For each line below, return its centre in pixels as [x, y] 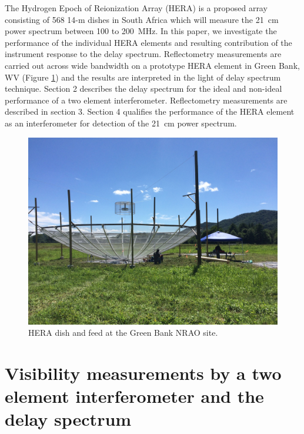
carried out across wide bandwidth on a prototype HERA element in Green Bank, [152, 65]
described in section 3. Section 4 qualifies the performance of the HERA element [150, 111]
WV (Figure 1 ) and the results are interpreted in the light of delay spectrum [143, 77]
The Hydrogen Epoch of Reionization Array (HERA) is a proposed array [136, 8]
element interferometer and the [134, 396]
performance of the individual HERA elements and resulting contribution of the [148, 42]
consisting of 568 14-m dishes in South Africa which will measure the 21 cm [142, 19]
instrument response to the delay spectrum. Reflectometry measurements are [143, 54]
